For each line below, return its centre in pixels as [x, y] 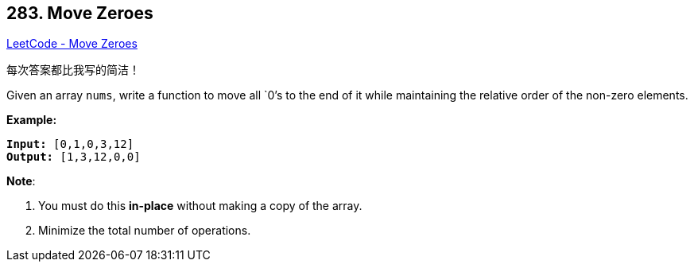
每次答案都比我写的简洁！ [73, 70]
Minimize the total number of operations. [145, 231]
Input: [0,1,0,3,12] [70, 144]
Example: [32, 120]
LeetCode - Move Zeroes [72, 44]
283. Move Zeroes [80, 13]
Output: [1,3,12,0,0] [74, 157]
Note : [21, 181]
